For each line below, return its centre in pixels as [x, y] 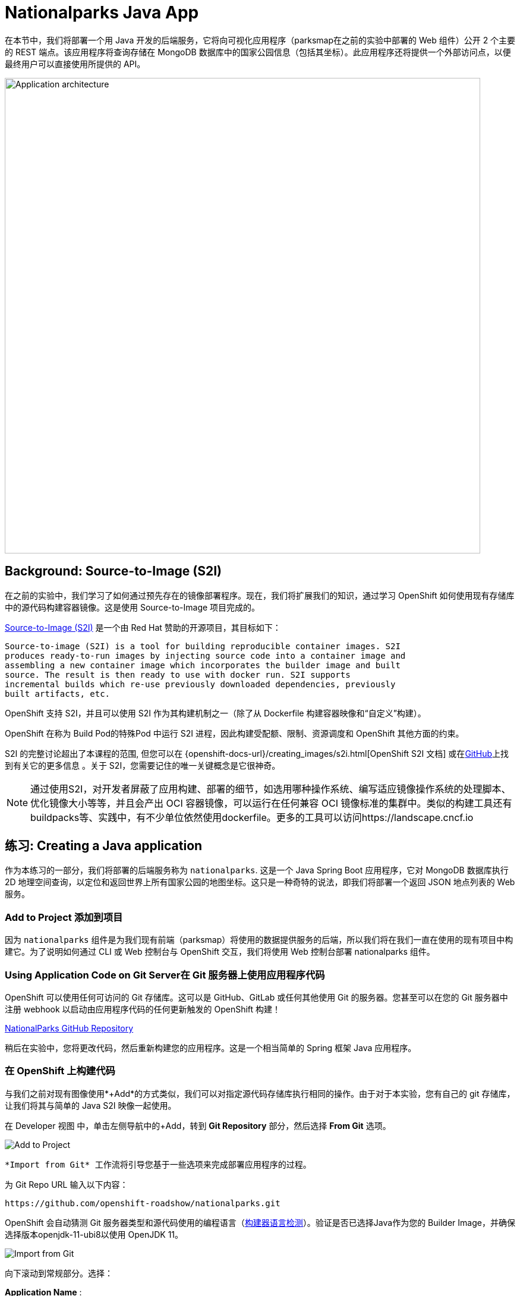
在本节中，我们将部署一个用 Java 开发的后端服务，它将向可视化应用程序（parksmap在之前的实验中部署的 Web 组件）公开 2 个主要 [260, 40]
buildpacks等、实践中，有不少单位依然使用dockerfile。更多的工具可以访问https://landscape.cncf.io [252, 817]
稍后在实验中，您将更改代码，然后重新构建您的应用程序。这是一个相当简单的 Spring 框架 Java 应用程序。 [211, 1048]
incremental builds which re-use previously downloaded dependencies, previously [200, 684]
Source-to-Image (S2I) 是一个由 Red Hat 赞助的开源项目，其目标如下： [143, 627]
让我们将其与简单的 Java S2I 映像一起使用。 [91, 1105]
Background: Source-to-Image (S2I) [114, 571]
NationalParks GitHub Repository [69, 1028]
